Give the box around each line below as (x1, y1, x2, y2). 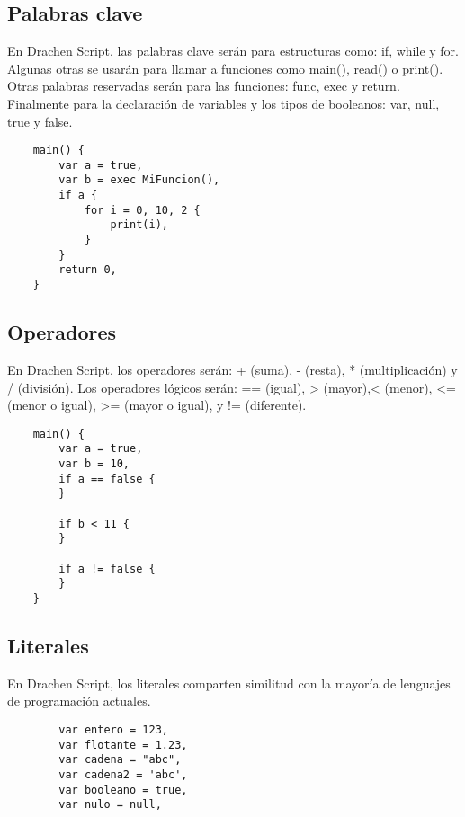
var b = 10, (58, 457, 130, 471)
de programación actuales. (7, 691, 151, 710)
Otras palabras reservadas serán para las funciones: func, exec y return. (7, 76, 400, 95)
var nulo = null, (58, 798, 162, 812)
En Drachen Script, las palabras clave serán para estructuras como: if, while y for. (7, 41, 459, 60)
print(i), (110, 218, 168, 232)
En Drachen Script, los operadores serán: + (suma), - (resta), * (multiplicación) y (7, 360, 458, 378)
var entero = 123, (58, 723, 168, 736)
